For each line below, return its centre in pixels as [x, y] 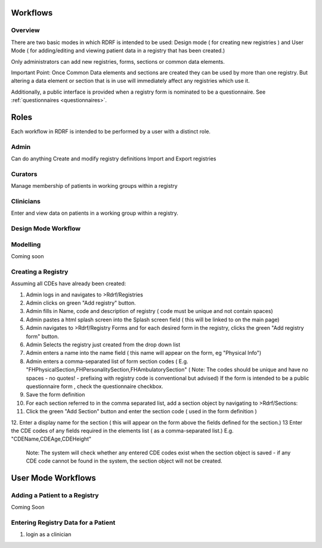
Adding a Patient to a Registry [55, 495]
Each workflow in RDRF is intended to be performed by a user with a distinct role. [111, 132]
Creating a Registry [40, 271]
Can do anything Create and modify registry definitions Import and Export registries [114, 159]
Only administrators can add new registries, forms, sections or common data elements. [118, 61]
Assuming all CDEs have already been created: [69, 284]
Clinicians [26, 202]
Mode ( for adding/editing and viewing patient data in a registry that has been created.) [118, 51]
